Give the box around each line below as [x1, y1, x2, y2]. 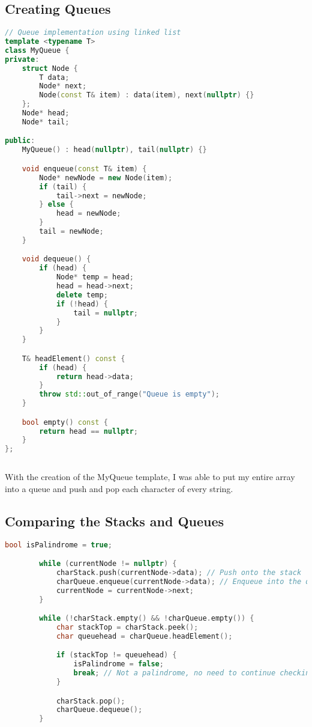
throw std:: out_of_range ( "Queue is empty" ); [39, 390, 220, 399]
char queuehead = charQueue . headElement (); [56, 631, 233, 640]
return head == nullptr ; [39, 427, 138, 436]
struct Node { [22, 64, 78, 73]
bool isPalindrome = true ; [5, 540, 113, 549]
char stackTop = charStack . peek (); [56, 622, 199, 631]
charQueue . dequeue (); [56, 705, 143, 714]
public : [5, 136, 35, 145]
